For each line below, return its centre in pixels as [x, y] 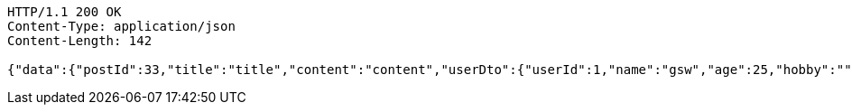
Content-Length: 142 [80, 41]
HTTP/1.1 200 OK [65, 12]
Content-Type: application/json [121, 26]
